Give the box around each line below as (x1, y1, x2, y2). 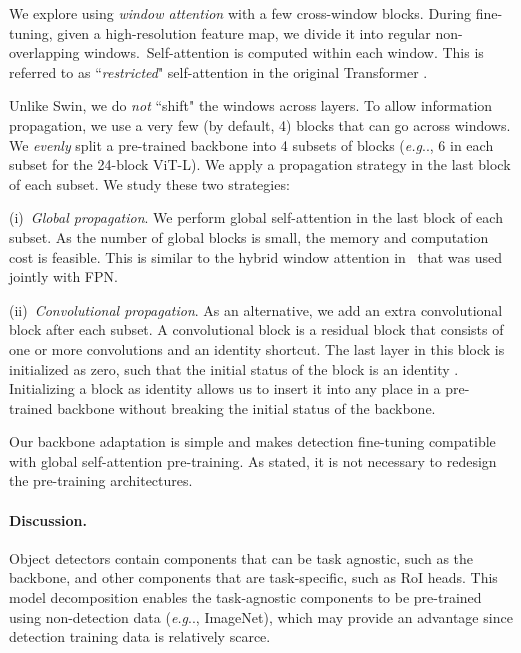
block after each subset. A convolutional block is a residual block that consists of (9, 319, 504, 340)
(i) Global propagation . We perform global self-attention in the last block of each (9, 207, 503, 228)
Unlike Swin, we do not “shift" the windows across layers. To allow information (9, 95, 493, 116)
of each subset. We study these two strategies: (9, 173, 290, 194)
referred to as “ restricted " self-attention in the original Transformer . (9, 61, 428, 82)
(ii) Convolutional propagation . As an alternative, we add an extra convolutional (9, 299, 503, 320)
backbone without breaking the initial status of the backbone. (57, 397, 436, 418)
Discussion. (9, 509, 87, 530)
